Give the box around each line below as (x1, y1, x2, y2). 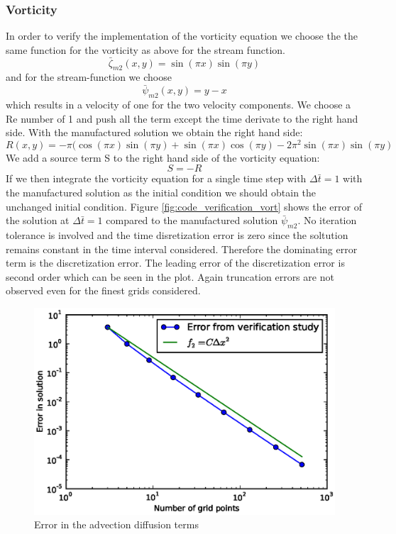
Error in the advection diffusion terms (34, 517, 199, 532)
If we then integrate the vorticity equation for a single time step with (6, 171, 307, 186)
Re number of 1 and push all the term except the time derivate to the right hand (6, 111, 358, 126)
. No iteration (297, 213, 357, 228)
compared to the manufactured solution (106, 213, 278, 228)
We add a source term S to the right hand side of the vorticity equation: (6, 150, 320, 165)
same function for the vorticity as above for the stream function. (6, 42, 285, 57)
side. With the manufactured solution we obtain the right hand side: (6, 125, 303, 140)
